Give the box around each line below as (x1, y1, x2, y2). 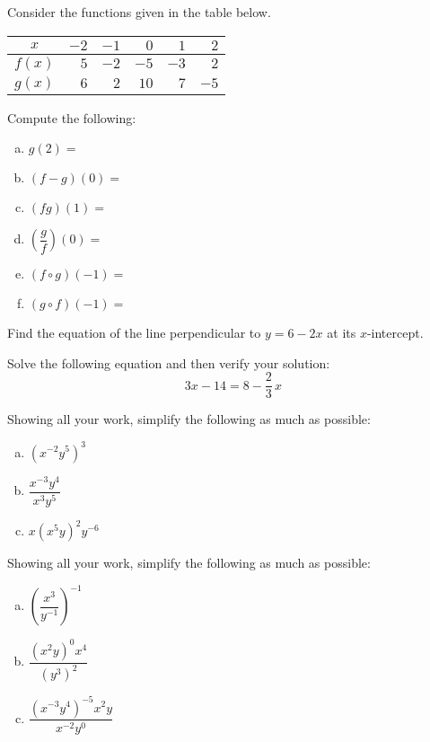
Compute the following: (7, 108, 136, 127)
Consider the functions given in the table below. (7, 3, 271, 21)
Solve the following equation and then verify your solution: (7, 353, 330, 372)
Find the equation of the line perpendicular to (7, 323, 261, 342)
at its (327, 323, 356, 342)
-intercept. (366, 323, 424, 342)
